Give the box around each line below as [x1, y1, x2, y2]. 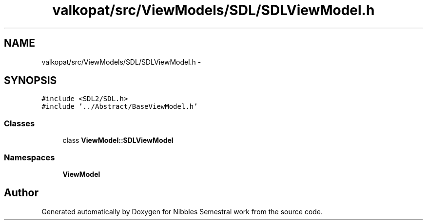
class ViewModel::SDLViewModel [62, 136, 174, 145]
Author [4, 187, 39, 199]
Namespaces [4, 152, 55, 162]
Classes [4, 118, 35, 128]
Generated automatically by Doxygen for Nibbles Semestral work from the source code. [41, 207, 323, 216]
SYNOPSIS [4, 74, 57, 87]
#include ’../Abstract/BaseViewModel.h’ [41, 103, 198, 111]
